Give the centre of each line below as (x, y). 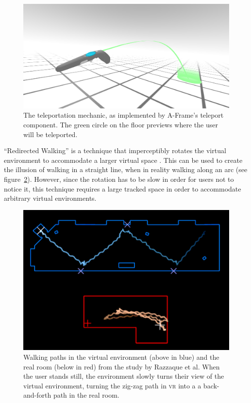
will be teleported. (50, 134)
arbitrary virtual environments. (50, 198)
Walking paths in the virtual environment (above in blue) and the (121, 357)
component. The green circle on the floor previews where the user (121, 125)
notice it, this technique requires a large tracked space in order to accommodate (123, 188)
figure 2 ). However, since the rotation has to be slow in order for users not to (119, 179)
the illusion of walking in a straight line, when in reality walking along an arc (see (126, 169)
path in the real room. (86, 395)
